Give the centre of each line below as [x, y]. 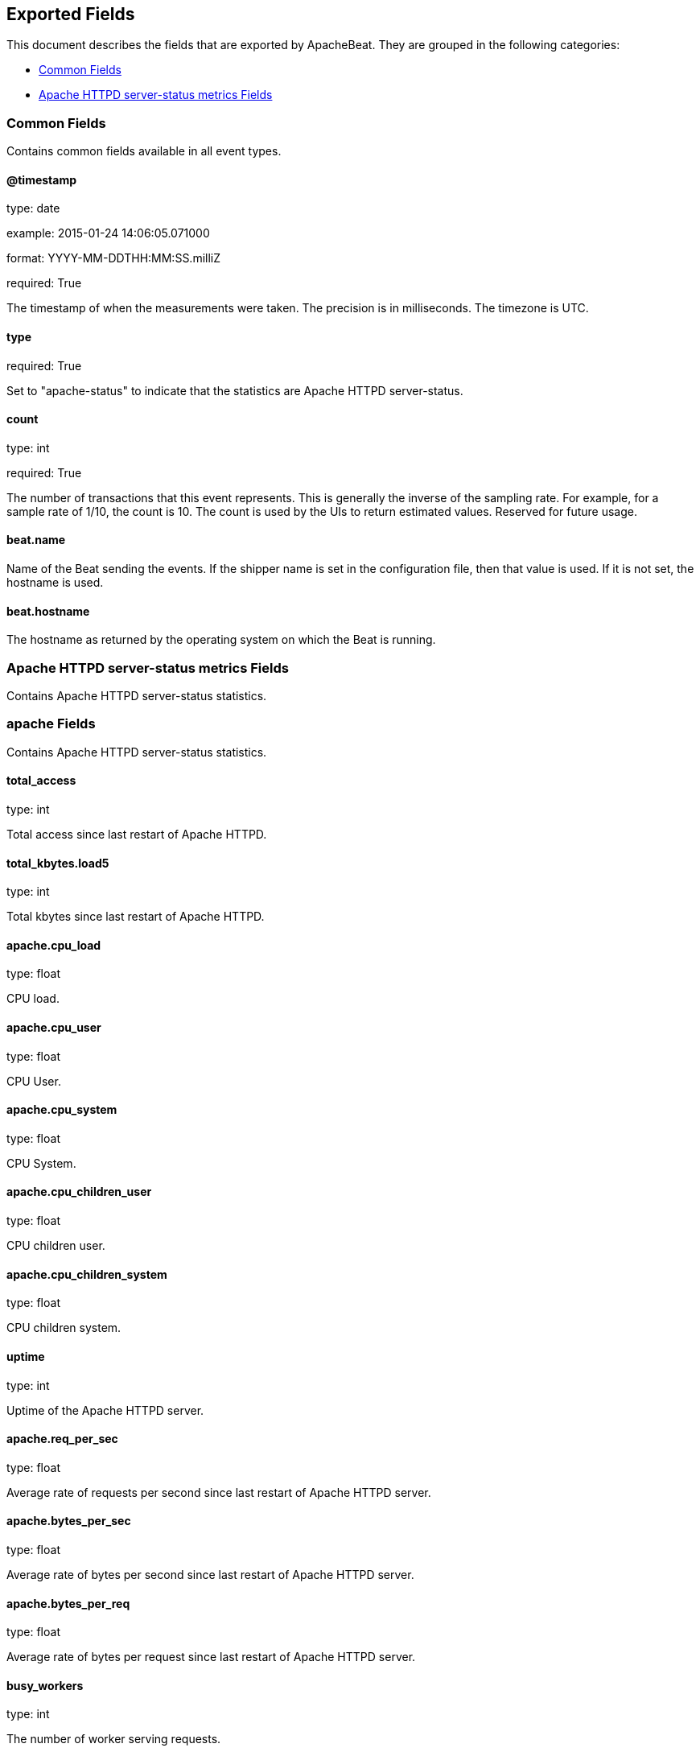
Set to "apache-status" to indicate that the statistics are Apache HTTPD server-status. [235, 390]
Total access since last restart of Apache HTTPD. [137, 834]
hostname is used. [55, 583]
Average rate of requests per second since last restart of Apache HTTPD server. [219, 1492]
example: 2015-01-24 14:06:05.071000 [108, 233]
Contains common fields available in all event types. [144, 151]
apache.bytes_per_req [68, 1603]
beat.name [36, 540]
